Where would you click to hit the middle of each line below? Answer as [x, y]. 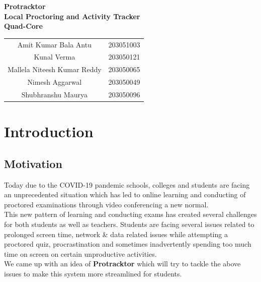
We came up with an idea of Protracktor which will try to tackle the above [122, 264]
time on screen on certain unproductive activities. [80, 253]
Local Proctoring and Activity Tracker [72, 16]
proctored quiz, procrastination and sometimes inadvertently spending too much [128, 244]
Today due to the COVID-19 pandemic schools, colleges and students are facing [127, 184]
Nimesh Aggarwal [55, 82]
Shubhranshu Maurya [54, 94]
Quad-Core [23, 26]
